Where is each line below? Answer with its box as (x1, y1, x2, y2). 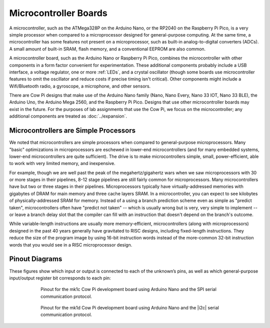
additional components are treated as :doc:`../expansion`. (9, 113, 127, 119)
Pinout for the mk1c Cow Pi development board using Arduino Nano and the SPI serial (40, 286, 217, 292)
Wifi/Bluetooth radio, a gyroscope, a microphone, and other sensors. (9, 83, 151, 89)
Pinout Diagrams (9, 255, 62, 263)
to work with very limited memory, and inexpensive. (9, 160, 115, 166)
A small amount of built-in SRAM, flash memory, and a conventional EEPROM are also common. (9, 45, 206, 52)
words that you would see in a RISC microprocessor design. (9, 241, 132, 247)
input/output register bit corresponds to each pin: (9, 275, 111, 281)
